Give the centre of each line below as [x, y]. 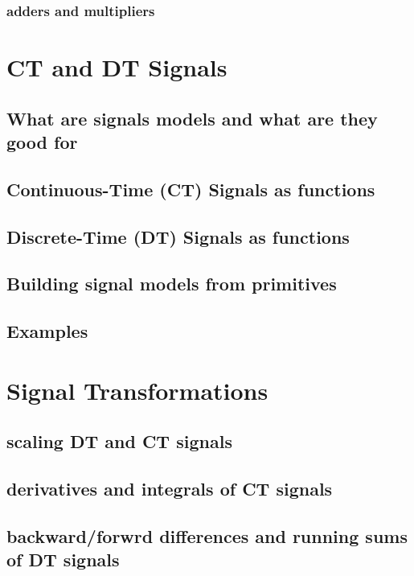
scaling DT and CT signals [119, 441]
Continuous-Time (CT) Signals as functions [191, 189]
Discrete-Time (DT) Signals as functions [178, 236]
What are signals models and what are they [192, 118]
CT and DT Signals [117, 67]
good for [42, 142]
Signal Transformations [137, 390]
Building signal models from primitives [172, 284]
